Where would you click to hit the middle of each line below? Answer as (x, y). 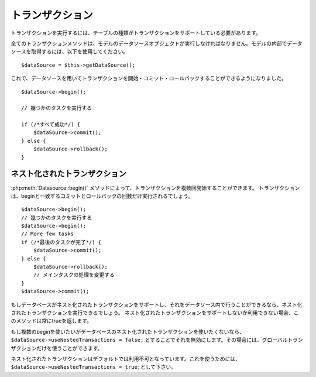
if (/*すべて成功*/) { (51, 125)
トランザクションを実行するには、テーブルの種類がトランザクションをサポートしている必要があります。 (136, 33)
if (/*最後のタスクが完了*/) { (61, 242)
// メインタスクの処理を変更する (74, 275)
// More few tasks (48, 234)
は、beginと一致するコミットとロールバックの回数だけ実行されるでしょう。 (102, 196)
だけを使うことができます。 (69, 348)
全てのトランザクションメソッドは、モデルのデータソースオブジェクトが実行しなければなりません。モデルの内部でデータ (157, 43)
